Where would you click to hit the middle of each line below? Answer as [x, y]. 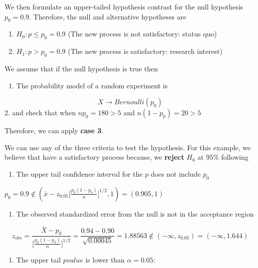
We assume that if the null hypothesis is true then [81, 68]
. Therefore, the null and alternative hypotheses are [108, 16]
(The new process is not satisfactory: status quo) [142, 34]
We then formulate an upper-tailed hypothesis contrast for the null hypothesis [124, 6]
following [235, 157]
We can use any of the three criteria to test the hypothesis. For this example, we [128, 147]
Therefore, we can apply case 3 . [54, 131]
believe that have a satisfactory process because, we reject [95, 157]
